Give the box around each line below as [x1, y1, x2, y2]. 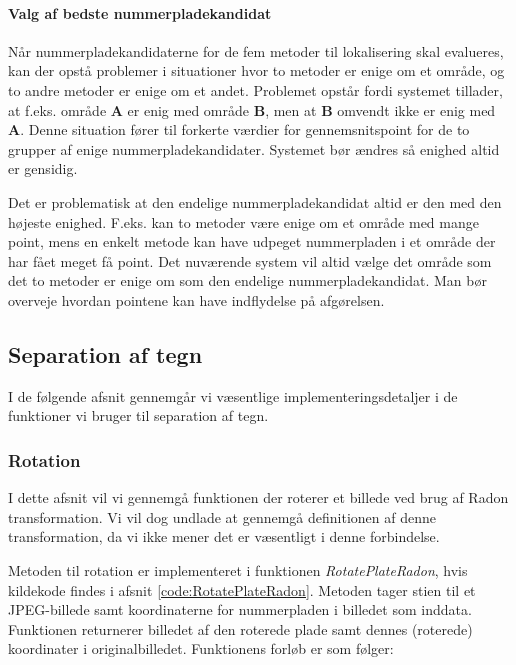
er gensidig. [8, 158, 78, 179]
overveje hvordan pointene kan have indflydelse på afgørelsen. [8, 289, 385, 310]
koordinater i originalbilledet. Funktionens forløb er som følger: [8, 638, 394, 659]
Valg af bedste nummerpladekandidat [8, 2, 272, 23]
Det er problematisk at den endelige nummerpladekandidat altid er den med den [8, 191, 502, 212]
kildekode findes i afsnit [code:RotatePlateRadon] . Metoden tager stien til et [8, 579, 476, 600]
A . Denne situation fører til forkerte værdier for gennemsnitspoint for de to [8, 119, 470, 140]
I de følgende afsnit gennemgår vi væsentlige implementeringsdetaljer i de [8, 385, 458, 406]
